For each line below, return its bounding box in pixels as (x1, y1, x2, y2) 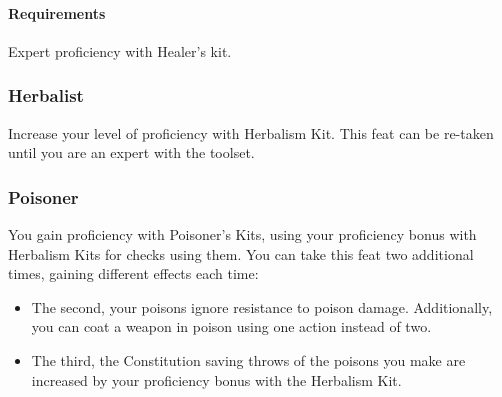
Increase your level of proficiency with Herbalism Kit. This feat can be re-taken (8, 122, 494, 143)
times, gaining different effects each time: (8, 263, 259, 284)
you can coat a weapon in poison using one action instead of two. (31, 316, 432, 337)
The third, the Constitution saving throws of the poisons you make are (31, 349, 466, 370)
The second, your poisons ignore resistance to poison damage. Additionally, (31, 296, 493, 317)
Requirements (8, 2, 106, 23)
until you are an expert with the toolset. (8, 142, 255, 163)
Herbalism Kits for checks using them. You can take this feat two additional (8, 243, 474, 264)
